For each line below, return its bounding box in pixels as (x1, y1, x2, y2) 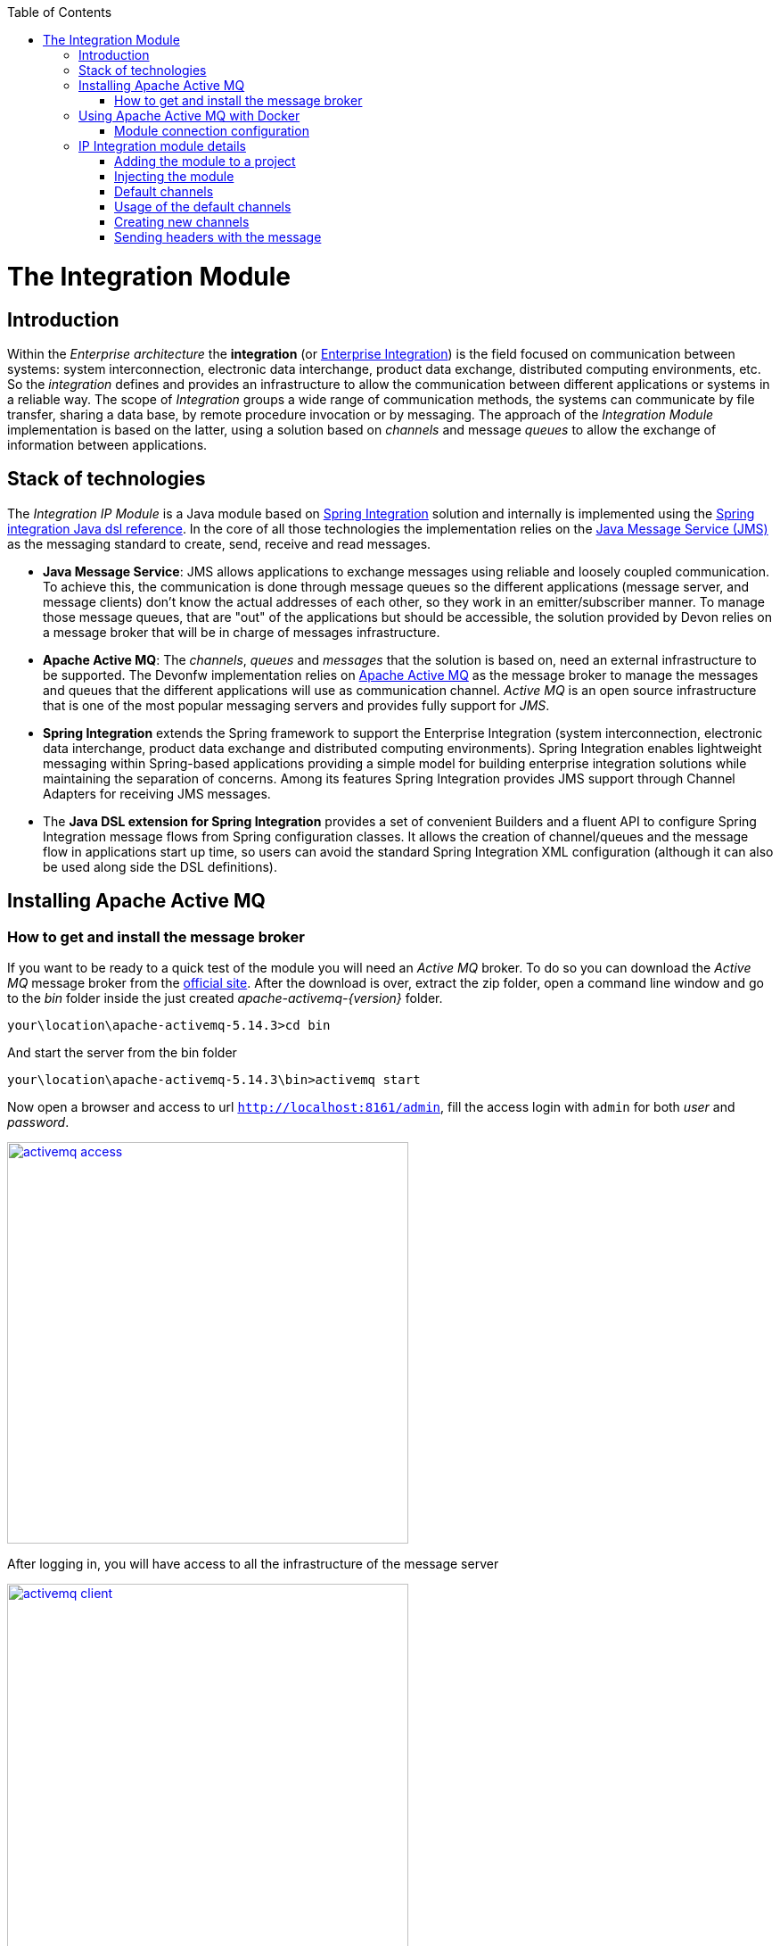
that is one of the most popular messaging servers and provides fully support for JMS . (43, 697, 550, 713)
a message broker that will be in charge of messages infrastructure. (43, 624, 440, 640)
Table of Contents (7, 4, 112, 20)
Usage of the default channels (114, 199, 291, 214)
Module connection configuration (114, 123, 309, 138)
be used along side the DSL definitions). (43, 858, 277, 874)
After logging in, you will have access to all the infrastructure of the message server (7, 1555, 499, 1571)
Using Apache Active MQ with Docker (78, 108, 300, 123)
